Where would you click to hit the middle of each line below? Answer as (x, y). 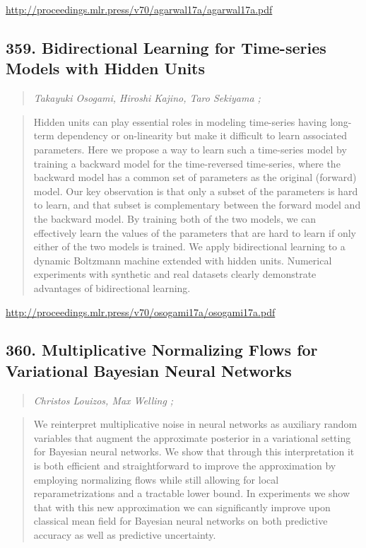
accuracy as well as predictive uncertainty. (125, 535)
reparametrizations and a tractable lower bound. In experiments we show (192, 493)
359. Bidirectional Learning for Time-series (166, 47)
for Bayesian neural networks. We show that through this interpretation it (194, 451)
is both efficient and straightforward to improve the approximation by (185, 466)
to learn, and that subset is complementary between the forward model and (197, 205)
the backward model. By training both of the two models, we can (175, 218)
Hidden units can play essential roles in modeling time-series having (180, 121)
